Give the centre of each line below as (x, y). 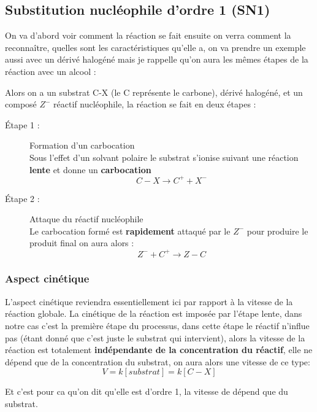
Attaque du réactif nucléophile (86, 219)
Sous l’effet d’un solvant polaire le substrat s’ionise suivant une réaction (164, 157)
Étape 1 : (22, 124)
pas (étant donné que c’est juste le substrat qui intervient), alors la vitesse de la (155, 337)
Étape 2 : (22, 198)
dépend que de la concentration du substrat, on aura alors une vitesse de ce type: (158, 361)
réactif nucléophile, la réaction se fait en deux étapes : (155, 104)
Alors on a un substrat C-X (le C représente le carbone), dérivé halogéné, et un (154, 92)
